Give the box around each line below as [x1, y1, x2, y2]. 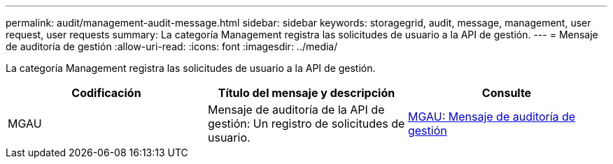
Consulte [481, 86, 532, 100]
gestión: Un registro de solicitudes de [207, 117, 405, 131]
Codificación [71, 86, 141, 100]
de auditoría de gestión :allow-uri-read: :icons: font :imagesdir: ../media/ [6, 40, 338, 52]
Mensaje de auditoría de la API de [207, 103, 385, 117]
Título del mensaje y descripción [218, 86, 395, 100]
